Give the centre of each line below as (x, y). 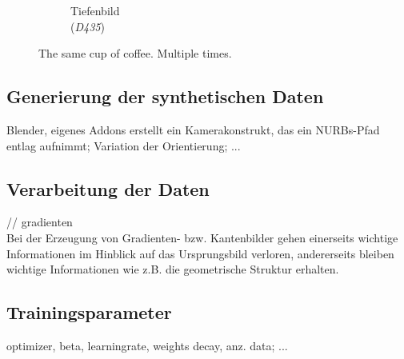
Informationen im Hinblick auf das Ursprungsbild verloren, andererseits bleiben (200, 253)
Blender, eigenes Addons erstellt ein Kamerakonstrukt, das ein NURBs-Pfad (193, 129)
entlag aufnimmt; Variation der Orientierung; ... (124, 145)
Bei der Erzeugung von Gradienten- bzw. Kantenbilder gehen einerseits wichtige (202, 237)
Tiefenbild (95, 10)
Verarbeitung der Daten (108, 188)
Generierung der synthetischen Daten (165, 96)
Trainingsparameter (89, 312)
